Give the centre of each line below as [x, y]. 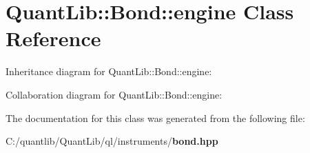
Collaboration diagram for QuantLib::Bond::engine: [114, 94]
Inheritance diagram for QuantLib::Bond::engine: [109, 71]
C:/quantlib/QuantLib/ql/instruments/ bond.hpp [112, 141]
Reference [53, 38]
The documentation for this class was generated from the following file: [155, 118]
